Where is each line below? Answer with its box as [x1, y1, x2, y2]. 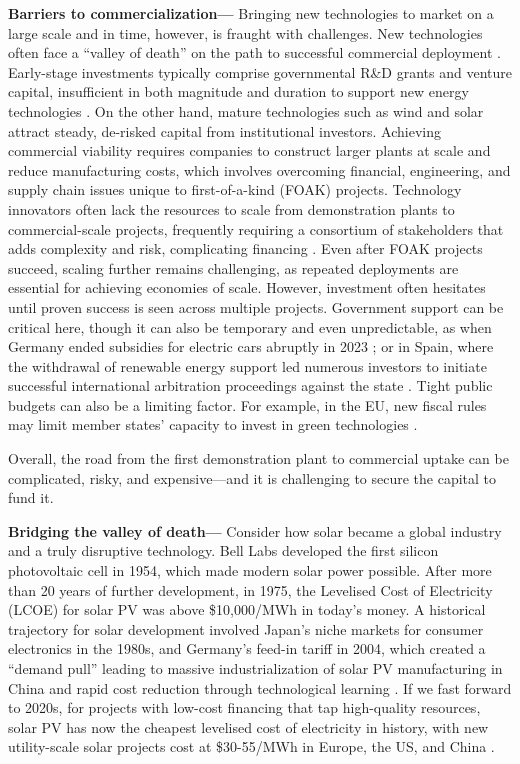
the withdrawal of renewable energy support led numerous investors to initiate [8, 355, 487, 376]
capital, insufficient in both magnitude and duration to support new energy [8, 81, 469, 102]
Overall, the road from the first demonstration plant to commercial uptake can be [8, 448, 509, 469]
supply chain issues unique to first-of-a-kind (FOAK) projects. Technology [8, 179, 462, 200]
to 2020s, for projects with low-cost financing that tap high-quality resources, [8, 697, 481, 718]
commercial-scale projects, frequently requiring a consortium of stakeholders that [8, 218, 504, 239]
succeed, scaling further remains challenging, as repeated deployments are [8, 257, 459, 278]
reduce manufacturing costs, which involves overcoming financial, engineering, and [8, 159, 511, 180]
